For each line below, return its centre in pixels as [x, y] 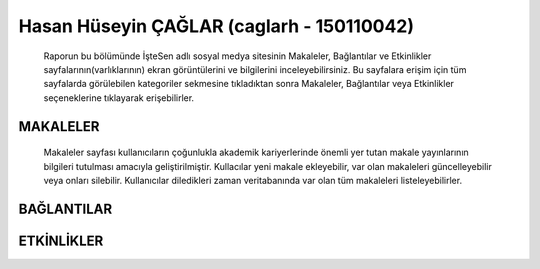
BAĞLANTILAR [65, 208]
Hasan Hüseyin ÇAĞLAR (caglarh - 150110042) [216, 26]
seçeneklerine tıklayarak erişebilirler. [119, 97]
